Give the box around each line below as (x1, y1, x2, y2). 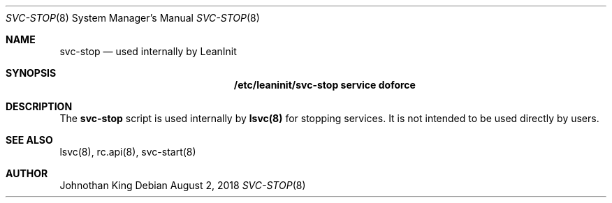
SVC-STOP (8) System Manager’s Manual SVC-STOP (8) (6, 12, 260, 24)
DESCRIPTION (6, 100, 73, 112)
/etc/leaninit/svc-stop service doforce (233, 79, 416, 91)
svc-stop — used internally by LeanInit (59, 45, 237, 57)
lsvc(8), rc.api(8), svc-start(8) (59, 146, 196, 158)
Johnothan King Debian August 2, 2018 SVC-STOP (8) (59, 179, 306, 191)
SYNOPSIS (6, 67, 57, 79)
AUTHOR (6, 167, 48, 179)
